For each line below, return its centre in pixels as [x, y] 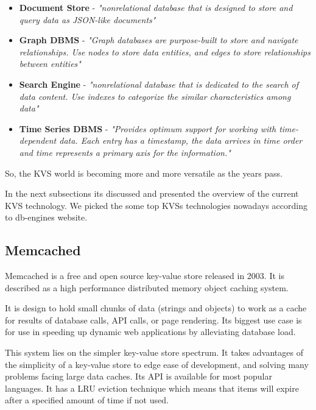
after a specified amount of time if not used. [87, 400]
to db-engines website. [46, 217]
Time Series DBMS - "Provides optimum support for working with [148, 128]
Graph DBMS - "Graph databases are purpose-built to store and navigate [159, 40]
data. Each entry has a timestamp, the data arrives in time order [181, 140]
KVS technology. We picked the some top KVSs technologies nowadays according [156, 205]
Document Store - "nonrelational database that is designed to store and [156, 7]
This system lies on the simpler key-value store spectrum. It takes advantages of [154, 352]
